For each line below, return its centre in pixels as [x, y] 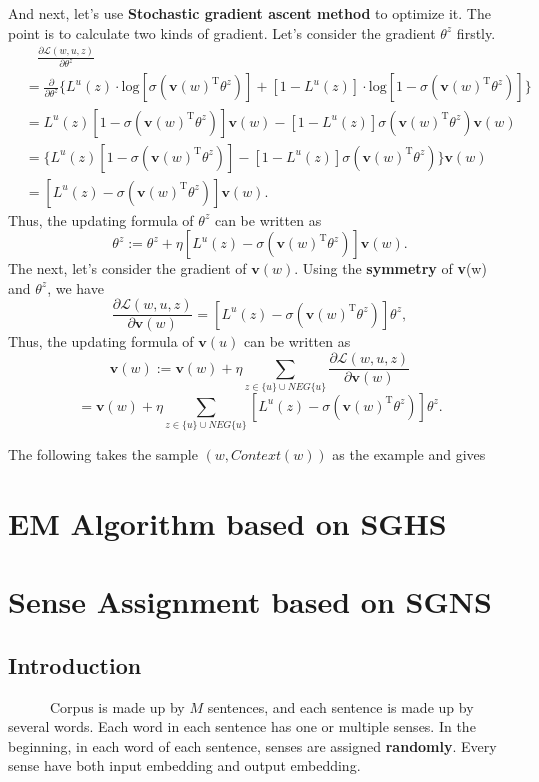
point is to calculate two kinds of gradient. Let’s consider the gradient [222, 32]
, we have [75, 287]
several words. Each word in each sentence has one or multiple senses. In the [242, 726]
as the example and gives [409, 454]
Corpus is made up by [117, 706]
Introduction [75, 664]
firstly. [476, 32]
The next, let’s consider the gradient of [127, 268]
